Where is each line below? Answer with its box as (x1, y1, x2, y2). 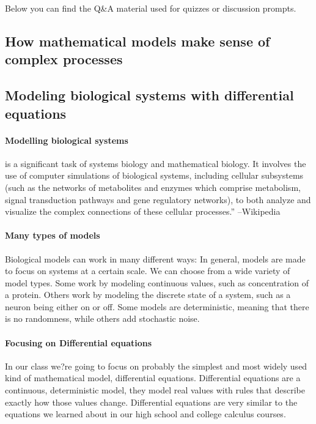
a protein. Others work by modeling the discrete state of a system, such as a (5, 288, 291, 301)
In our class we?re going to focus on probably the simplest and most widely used (5, 359, 307, 372)
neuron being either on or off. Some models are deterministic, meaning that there (5, 300, 309, 313)
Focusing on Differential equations (5, 336, 152, 349)
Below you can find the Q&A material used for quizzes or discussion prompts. (5, 2, 296, 14)
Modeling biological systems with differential (5, 86, 294, 105)
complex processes (5, 50, 123, 69)
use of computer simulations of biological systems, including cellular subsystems (5, 169, 304, 182)
